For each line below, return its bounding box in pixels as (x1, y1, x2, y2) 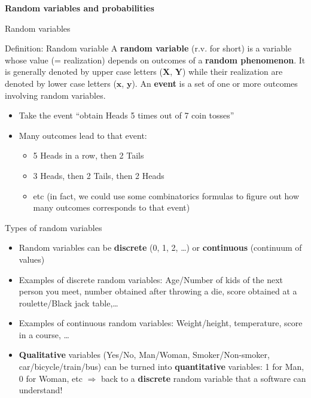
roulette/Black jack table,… (19, 296, 118, 309)
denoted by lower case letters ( (5, 77, 117, 89)
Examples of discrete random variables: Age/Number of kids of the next (19, 273, 283, 285)
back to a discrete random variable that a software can (101, 372, 306, 384)
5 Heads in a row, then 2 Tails (33, 149, 144, 162)
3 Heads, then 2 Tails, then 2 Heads (33, 169, 164, 181)
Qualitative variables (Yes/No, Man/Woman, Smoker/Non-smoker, (19, 348, 270, 361)
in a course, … (19, 328, 69, 341)
